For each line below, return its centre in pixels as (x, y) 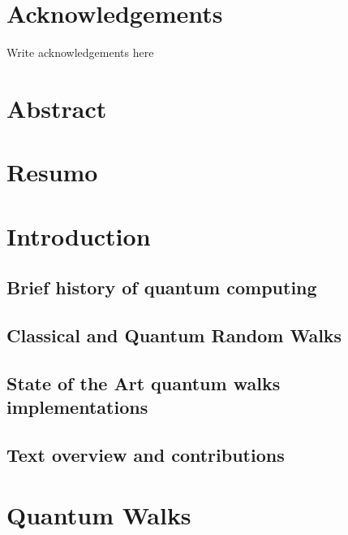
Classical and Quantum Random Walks (174, 335)
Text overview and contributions (146, 454)
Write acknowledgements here (80, 52)
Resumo (52, 172)
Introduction (79, 235)
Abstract (57, 108)
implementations (77, 407)
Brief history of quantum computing (162, 287)
